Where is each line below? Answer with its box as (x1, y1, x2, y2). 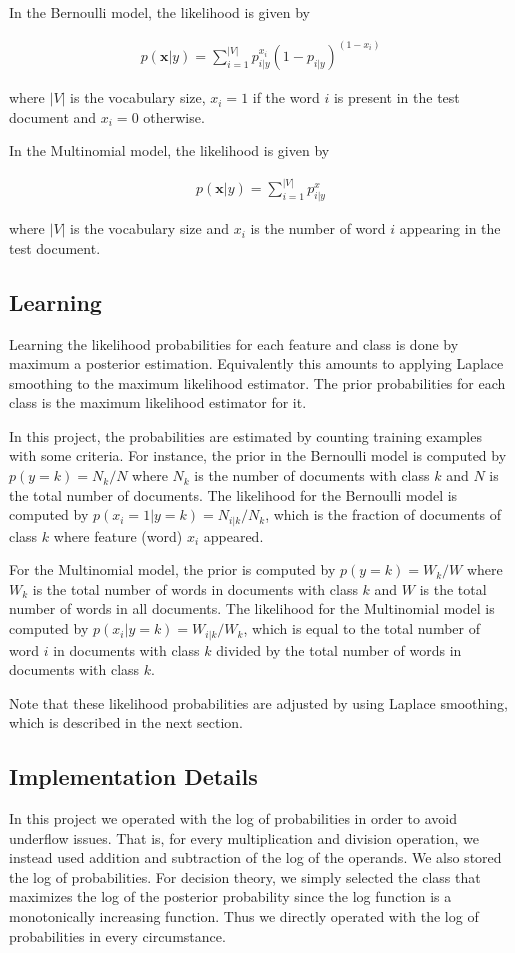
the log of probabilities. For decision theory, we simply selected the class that (9, 866, 481, 887)
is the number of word (250, 218, 386, 239)
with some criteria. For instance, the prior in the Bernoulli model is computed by (9, 445, 507, 466)
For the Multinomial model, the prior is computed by (9, 559, 336, 580)
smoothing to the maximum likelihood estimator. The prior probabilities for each (9, 372, 506, 393)
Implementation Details (9, 761, 258, 792)
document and (9, 106, 97, 127)
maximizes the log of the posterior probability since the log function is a (9, 886, 452, 907)
